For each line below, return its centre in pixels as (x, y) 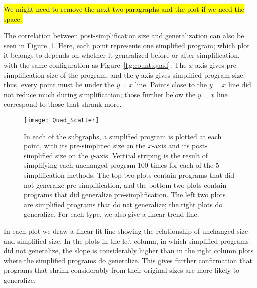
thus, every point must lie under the (59, 84)
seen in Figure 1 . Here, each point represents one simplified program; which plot (127, 45)
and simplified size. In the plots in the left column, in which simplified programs (126, 240)
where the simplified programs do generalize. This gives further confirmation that (128, 260)
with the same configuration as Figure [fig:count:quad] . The (95, 65)
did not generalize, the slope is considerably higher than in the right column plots (129, 250)
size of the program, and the (90, 74)
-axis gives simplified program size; (192, 74)
